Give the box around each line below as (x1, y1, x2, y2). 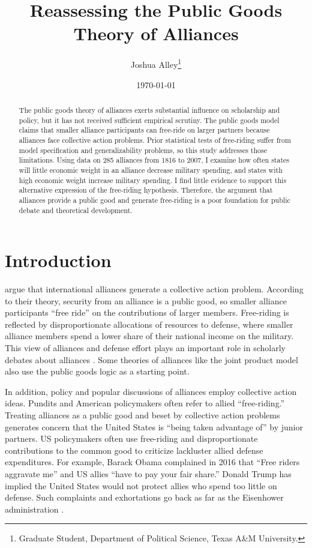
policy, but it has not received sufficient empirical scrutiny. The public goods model (19, 115, 280, 125)
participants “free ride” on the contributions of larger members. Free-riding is (5, 306, 289, 319)
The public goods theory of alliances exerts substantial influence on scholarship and (19, 104, 280, 115)
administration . (5, 502, 64, 515)
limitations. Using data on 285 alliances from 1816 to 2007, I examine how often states (19, 155, 289, 165)
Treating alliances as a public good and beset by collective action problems (5, 409, 280, 421)
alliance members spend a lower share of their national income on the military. (5, 330, 294, 342)
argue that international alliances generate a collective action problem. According (5, 283, 304, 295)
